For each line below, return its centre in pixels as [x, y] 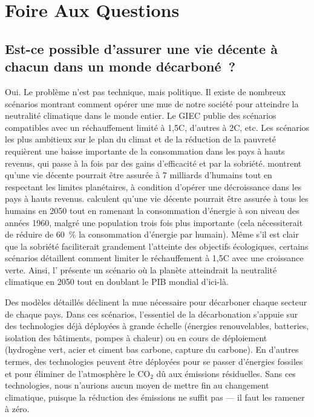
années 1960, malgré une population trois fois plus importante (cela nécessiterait [154, 222]
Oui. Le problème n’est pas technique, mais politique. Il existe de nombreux [146, 91]
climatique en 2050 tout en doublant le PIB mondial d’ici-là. [117, 282]
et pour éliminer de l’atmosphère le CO [78, 373]
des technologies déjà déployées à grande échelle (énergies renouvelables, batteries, [157, 326]
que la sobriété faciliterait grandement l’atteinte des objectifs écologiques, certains [157, 246]
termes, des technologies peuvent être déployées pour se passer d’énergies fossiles [154, 362]
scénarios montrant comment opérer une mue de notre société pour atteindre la [152, 103]
